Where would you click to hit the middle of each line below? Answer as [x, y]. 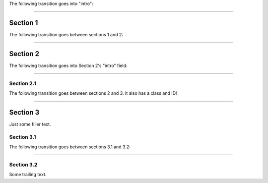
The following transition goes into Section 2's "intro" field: [68, 65]
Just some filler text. [30, 124]
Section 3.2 [23, 165]
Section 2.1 [23, 83]
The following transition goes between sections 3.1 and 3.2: [70, 147]
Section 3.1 [23, 137]
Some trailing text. [28, 175]
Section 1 [24, 23]
